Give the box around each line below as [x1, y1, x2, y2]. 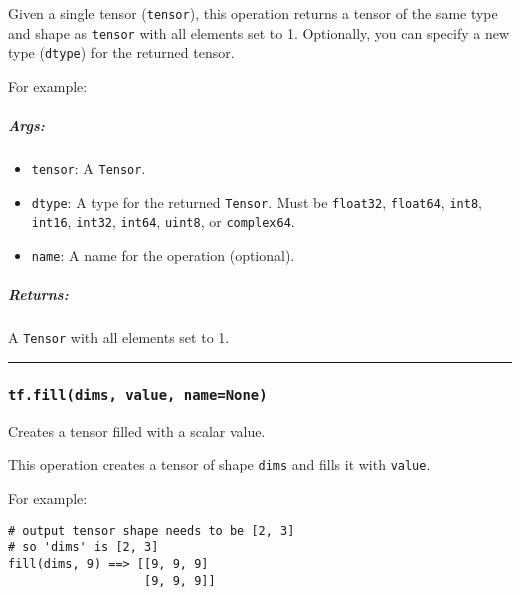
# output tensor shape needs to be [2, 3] [8, 523, 295, 538]
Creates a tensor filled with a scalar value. [8, 420, 266, 441]
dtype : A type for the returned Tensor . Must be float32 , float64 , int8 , [31, 191, 482, 212]
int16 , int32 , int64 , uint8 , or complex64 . [31, 211, 295, 232]
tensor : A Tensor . [31, 158, 146, 179]
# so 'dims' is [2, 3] [8, 540, 159, 555]
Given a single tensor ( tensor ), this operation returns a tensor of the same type [8, 3, 498, 23]
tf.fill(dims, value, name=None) [8, 386, 268, 403]
